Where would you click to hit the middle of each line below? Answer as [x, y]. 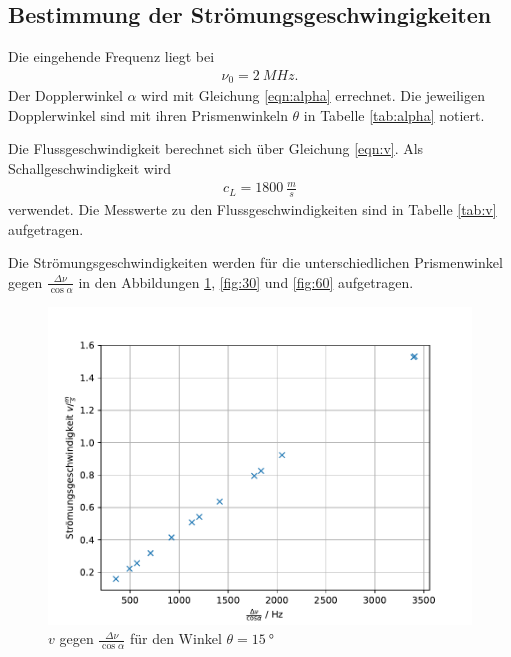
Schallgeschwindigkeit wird [90, 168]
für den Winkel [175, 638]
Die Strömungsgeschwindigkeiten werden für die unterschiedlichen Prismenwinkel [255, 262]
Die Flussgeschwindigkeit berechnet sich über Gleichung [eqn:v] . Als [216, 148]
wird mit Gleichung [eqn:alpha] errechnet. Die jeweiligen [313, 95]
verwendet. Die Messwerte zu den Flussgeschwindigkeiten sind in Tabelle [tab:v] [252, 209]
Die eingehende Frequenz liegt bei [111, 56]
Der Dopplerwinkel [65, 95]
